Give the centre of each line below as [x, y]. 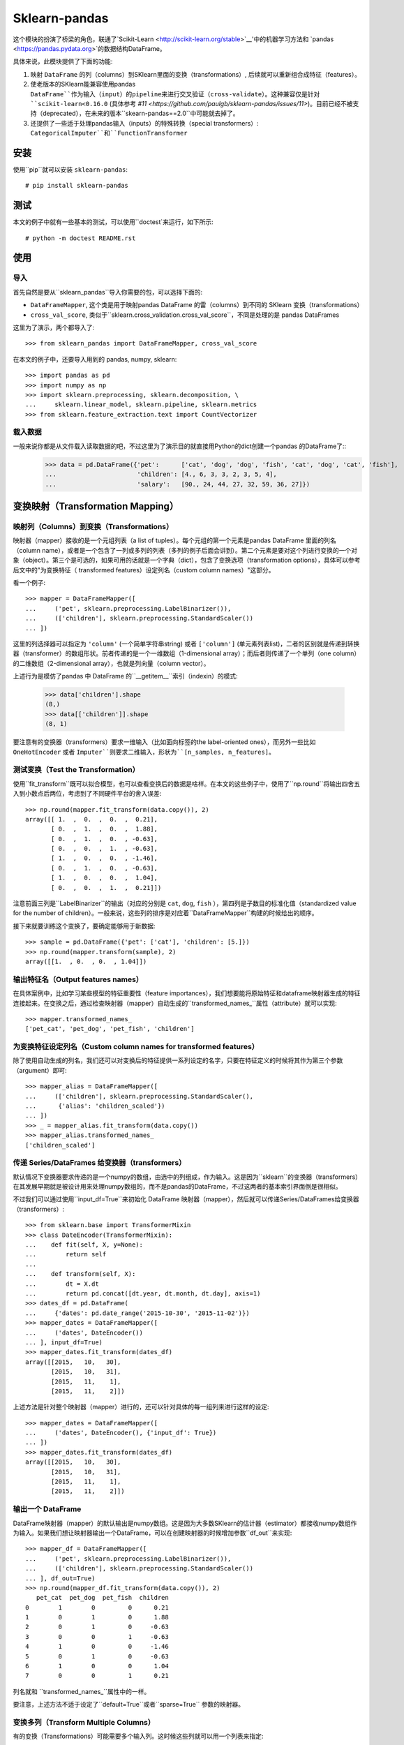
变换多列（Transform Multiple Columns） [84, 1722]
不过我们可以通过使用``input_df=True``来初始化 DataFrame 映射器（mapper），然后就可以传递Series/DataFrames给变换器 [186, 1199]
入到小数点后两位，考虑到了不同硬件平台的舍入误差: [87, 794]
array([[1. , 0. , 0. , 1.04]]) [86, 961]
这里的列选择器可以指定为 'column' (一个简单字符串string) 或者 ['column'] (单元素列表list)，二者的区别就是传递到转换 [186, 644]
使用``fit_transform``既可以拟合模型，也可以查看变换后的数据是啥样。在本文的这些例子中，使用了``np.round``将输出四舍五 [187, 784]
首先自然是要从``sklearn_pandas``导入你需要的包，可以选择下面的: [108, 292]
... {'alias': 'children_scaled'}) [95, 1106]
